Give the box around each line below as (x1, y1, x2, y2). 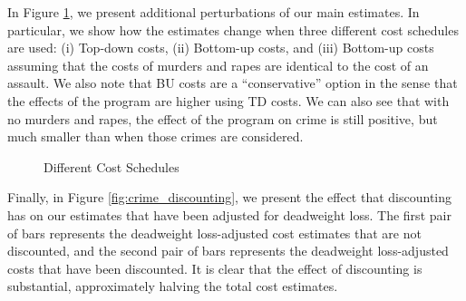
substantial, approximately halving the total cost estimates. (7, 277, 338, 296)
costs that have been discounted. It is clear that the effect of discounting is (7, 258, 422, 277)
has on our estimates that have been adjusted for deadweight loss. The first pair (7, 205, 451, 224)
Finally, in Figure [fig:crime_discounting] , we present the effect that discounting (7, 188, 451, 207)
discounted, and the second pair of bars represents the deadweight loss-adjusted (7, 241, 449, 260)
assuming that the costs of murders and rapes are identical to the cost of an (7, 55, 429, 74)
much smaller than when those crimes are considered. (7, 127, 304, 146)
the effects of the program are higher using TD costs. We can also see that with (7, 91, 450, 110)
